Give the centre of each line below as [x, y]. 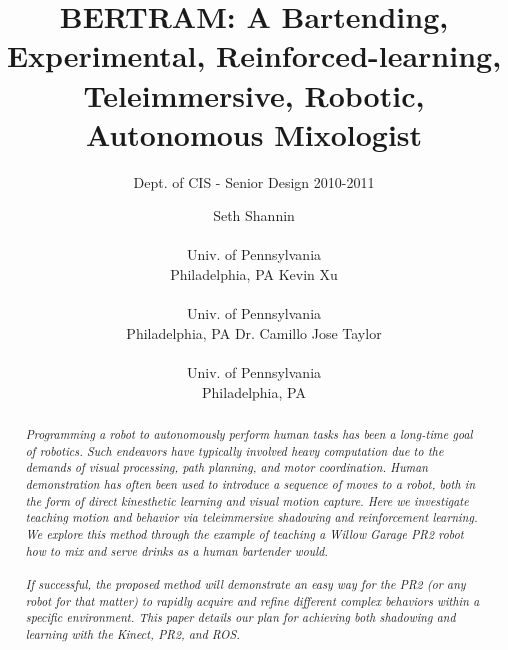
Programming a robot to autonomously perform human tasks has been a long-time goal [249, 434]
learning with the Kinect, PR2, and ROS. [132, 633]
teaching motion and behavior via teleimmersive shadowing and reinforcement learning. [251, 517]
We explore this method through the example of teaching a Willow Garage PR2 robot [244, 533]
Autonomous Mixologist [254, 133]
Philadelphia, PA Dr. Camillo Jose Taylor [254, 332]
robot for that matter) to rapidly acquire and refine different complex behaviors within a [252, 600]
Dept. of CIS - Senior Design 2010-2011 [254, 181]
